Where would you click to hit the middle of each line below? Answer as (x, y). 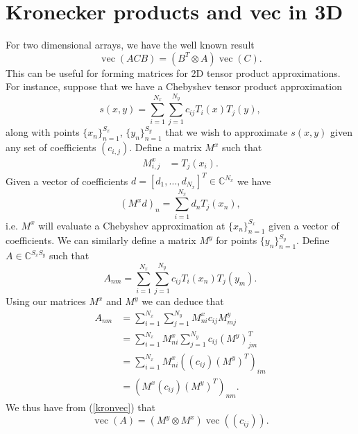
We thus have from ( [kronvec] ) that (81, 407)
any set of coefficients (51, 147)
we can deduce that (183, 301)
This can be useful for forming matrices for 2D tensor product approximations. (173, 72)
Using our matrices (46, 301)
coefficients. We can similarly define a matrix (101, 240)
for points (237, 240)
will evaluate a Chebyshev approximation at (132, 225)
